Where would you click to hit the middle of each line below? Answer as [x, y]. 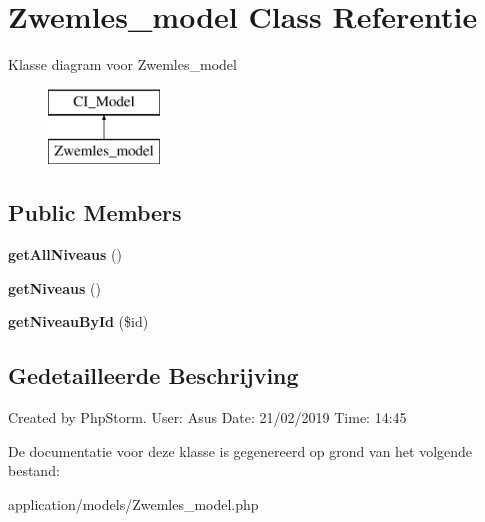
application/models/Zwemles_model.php [133, 503]
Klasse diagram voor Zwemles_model [122, 64]
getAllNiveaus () [65, 254]
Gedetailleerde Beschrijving [153, 375]
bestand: [34, 470]
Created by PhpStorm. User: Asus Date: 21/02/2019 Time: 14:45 [207, 417]
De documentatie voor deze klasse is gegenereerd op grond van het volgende [240, 450]
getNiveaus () [54, 287]
